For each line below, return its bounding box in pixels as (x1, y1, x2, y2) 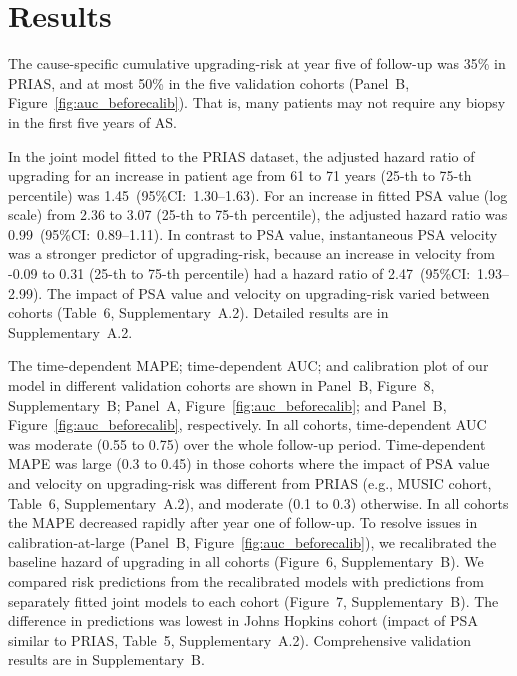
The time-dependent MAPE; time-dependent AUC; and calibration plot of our (8, 355, 489, 376)
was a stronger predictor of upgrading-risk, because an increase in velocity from (8, 243, 495, 264)
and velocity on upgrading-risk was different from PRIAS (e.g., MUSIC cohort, (8, 473, 492, 493)
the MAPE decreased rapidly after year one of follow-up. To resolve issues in (8, 512, 478, 533)
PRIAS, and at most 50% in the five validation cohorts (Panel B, (8, 72, 410, 93)
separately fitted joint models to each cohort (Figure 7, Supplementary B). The (8, 590, 499, 611)
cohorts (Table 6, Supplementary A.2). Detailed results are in (8, 302, 389, 323)
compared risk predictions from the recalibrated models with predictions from (8, 570, 484, 591)
